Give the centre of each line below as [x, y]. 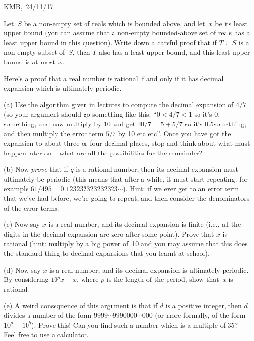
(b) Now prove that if [36, 169]
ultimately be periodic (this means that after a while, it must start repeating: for [126, 178]
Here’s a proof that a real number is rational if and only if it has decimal [114, 78]
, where [88, 279]
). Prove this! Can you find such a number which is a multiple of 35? [135, 325]
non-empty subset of [35, 52]
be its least [231, 23]
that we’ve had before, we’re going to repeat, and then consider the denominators [127, 198]
